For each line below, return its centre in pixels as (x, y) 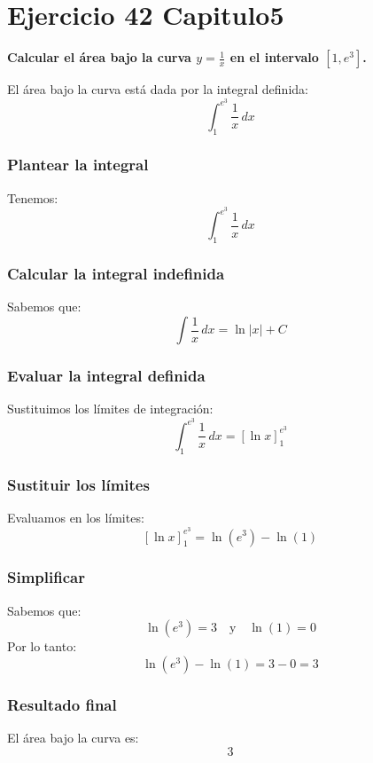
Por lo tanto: (42, 646)
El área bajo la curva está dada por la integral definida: (158, 89)
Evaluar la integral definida (106, 375)
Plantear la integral (78, 165)
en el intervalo (274, 57)
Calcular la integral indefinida (116, 274)
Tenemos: (33, 197)
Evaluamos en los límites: (76, 517)
